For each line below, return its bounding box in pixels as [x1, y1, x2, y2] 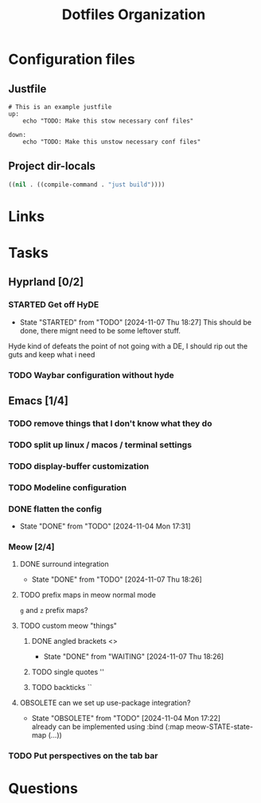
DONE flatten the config [8, 503, 102, 514]
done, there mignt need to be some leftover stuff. [19, 325, 181, 335]
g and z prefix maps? [19, 606, 88, 615]
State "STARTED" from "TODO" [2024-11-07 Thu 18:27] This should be [19, 317, 252, 327]
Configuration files [8, 50, 135, 68]
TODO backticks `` [31, 683, 92, 692]
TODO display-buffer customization [8, 460, 150, 471]
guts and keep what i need [8, 349, 95, 359]
